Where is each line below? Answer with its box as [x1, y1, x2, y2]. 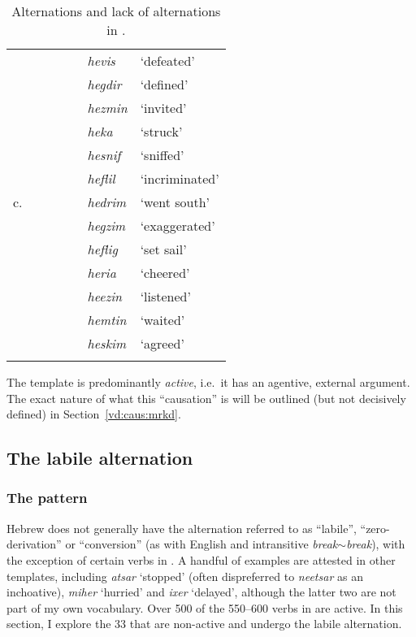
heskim [87, 334, 127, 353]
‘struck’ [140, 122, 183, 141]
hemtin [87, 310, 127, 329]
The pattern [6, 487, 88, 508]
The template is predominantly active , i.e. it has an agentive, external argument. [6, 374, 410, 390]
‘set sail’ [140, 240, 187, 258]
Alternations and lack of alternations [11, 2, 221, 20]
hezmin [87, 98, 128, 117]
